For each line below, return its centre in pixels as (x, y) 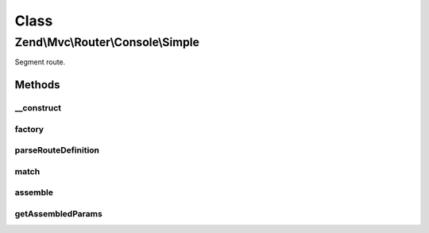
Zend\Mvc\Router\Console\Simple (107, 42)
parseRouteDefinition (57, 150)
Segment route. (40, 62)
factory (29, 129)
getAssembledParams (58, 213)
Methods (37, 85)
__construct (38, 108)
